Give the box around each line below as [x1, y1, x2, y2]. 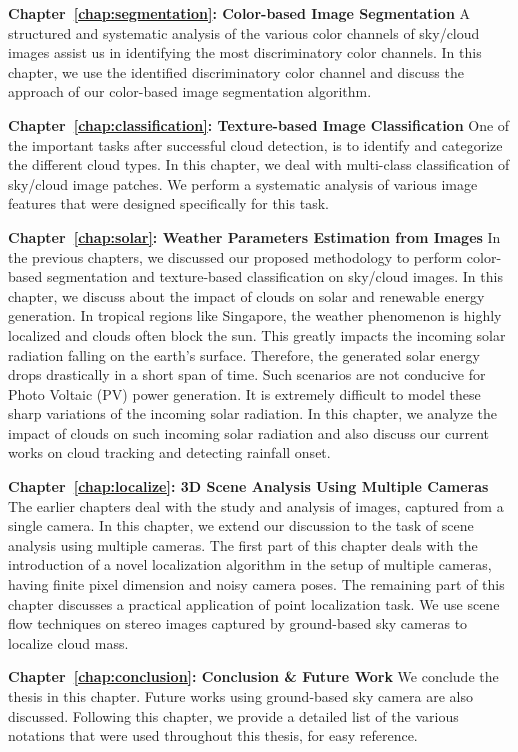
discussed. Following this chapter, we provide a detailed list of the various [8, 705, 459, 726]
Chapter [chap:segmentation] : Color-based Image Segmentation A [8, 3, 470, 23]
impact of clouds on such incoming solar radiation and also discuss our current [8, 422, 490, 443]
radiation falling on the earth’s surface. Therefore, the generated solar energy [8, 344, 480, 365]
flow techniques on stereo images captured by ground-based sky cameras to [8, 613, 468, 634]
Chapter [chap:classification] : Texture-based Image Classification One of [8, 114, 510, 135]
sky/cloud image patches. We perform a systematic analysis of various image [8, 173, 478, 194]
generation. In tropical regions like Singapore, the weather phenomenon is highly [8, 305, 502, 326]
